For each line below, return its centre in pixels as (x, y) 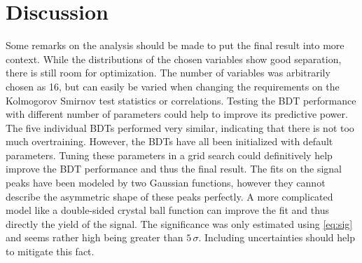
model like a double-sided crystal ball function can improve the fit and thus (167, 210)
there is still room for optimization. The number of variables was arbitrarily (168, 73)
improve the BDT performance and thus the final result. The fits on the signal (174, 169)
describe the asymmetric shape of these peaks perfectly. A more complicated (169, 196)
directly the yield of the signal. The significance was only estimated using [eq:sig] (179, 223)
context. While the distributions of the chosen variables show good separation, (174, 59)
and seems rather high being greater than (95, 237)
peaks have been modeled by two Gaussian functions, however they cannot (166, 183)
